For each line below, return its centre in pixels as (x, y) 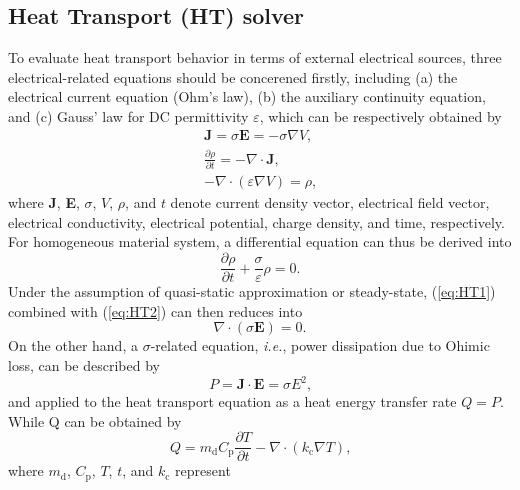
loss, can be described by (84, 364)
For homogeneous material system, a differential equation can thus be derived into (260, 241)
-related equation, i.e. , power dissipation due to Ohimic (320, 345)
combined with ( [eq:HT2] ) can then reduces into (155, 310)
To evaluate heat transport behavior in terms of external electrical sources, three (255, 57)
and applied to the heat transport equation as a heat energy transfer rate (232, 401)
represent (203, 470)
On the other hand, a (73, 345)
